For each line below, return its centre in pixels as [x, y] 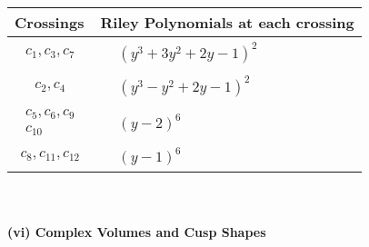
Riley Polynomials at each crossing [227, 22]
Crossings [50, 22]
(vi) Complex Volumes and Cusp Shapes [137, 231]
